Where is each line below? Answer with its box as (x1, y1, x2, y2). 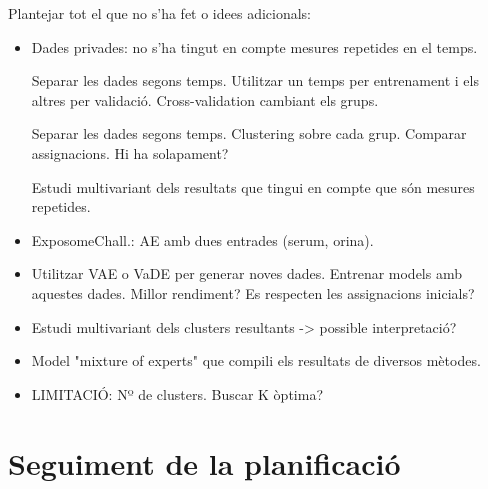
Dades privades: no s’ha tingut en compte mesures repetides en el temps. (31, 36, 478, 57)
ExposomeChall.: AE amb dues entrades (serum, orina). (31, 229, 374, 250)
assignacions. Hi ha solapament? (31, 142, 229, 163)
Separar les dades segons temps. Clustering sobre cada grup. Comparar (31, 123, 467, 144)
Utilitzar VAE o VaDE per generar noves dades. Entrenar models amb (31, 263, 462, 284)
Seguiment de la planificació (8, 442, 401, 483)
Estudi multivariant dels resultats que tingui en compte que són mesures (31, 176, 475, 197)
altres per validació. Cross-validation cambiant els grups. (31, 89, 379, 110)
